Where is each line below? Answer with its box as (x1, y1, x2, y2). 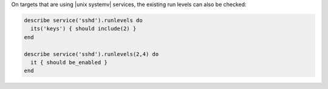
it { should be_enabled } (30, 59, 108, 66)
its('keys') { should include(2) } (30, 25, 137, 32)
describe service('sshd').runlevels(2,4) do (24, 51, 159, 57)
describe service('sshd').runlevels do (24, 17, 143, 23)
